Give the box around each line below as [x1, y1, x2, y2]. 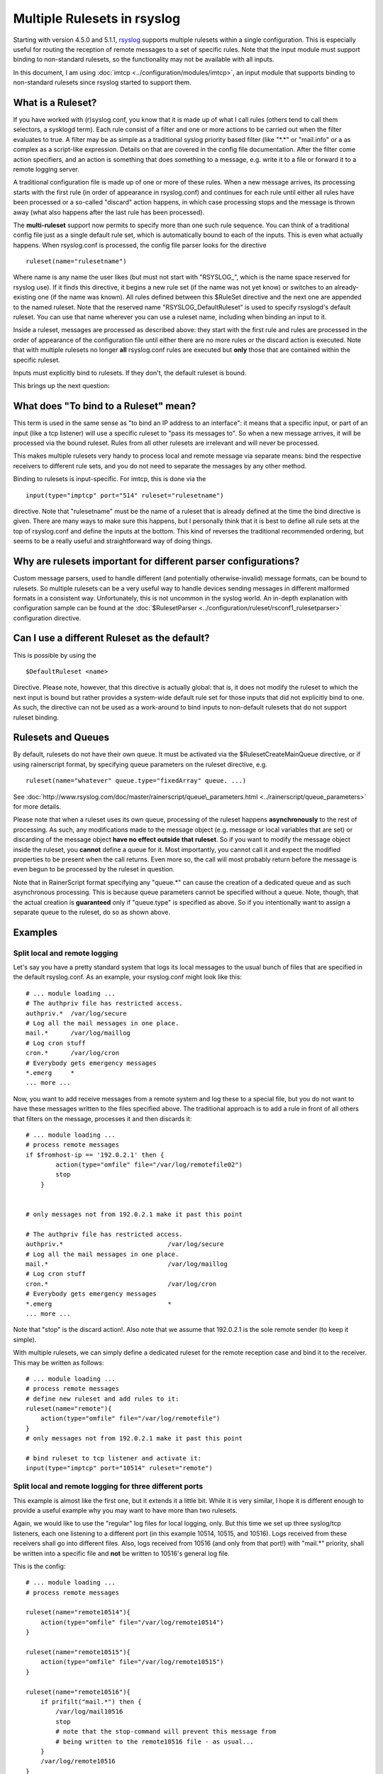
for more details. [13, 803, 62, 810]
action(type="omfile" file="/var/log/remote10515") [40, 1658, 224, 1666]
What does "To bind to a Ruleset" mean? [13, 400, 196, 412]
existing [13, 293, 37, 302]
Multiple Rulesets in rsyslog [13, 11, 181, 26]
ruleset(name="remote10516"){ [26, 1687, 131, 1696]
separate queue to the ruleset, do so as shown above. [13, 908, 170, 916]
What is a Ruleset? [13, 97, 97, 109]
